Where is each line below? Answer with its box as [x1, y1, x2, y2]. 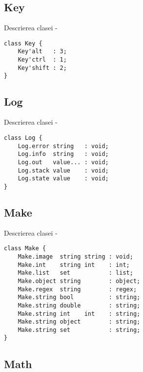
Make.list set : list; [18, 269, 133, 277]
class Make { [4, 245, 46, 252]
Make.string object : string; [18, 318, 141, 326]
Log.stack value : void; [18, 167, 109, 174]
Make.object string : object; [18, 277, 141, 284]
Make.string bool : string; [18, 294, 141, 301]
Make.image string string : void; [18, 253, 133, 260]
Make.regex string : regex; [18, 285, 137, 293]
